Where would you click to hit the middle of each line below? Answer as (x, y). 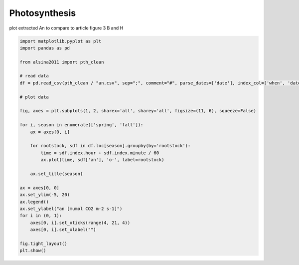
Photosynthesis (43, 13)
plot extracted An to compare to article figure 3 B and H (66, 28)
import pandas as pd (45, 48)
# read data (34, 76)
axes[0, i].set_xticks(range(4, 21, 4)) (80, 223)
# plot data (34, 97)
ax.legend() (34, 202)
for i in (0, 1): (41, 216)
